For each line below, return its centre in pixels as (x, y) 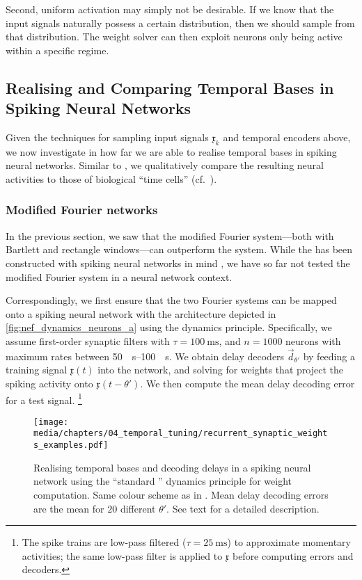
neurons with (313, 340)
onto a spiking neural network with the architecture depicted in (141, 313)
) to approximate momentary (289, 542)
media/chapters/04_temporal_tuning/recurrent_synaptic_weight (181, 434)
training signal (37, 370)
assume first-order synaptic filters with (88, 340)
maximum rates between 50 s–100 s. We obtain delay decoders (145, 356)
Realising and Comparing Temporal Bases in (170, 87)
